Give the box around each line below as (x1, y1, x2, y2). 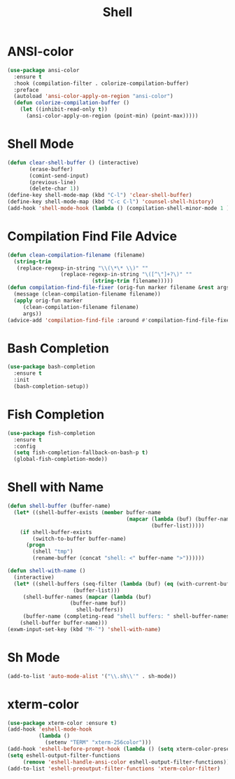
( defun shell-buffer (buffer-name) (7, 502, 111, 510)
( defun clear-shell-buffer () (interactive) (7, 159, 139, 166)
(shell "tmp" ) (32, 548, 73, 556)
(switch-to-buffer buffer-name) (32, 535, 127, 542)
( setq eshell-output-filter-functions (7, 752, 120, 759)
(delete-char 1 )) (29, 185, 80, 193)
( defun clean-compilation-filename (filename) (7, 251, 145, 258)
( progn (25, 542, 45, 549)
